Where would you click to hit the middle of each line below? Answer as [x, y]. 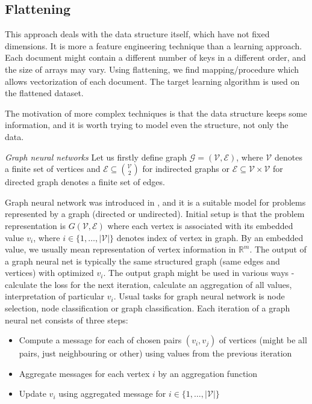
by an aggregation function [208, 373]
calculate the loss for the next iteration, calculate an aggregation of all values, [148, 284]
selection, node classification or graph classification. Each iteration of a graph [148, 308]
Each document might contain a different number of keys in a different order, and [155, 57]
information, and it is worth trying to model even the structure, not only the [147, 125]
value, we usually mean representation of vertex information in [120, 249]
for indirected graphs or [186, 169]
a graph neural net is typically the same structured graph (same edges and [142, 261]
